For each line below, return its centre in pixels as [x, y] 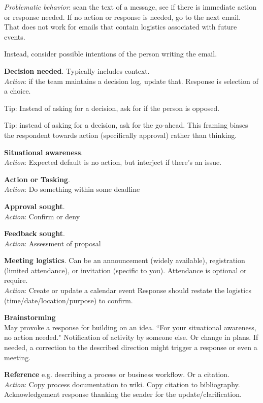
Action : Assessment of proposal [53, 243]
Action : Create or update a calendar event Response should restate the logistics [128, 290]
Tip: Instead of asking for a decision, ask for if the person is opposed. [112, 108]
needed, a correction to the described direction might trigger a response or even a [131, 347]
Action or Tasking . [37, 179]
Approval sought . [35, 206]
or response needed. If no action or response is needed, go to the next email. [123, 17]
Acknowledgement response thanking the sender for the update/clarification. [123, 394]
